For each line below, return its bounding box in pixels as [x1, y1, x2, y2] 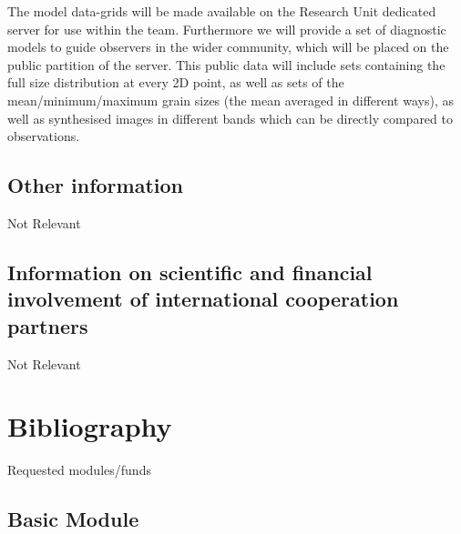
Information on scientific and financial [7, 257, 373, 286]
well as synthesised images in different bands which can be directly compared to [7, 108, 453, 127]
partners [7, 311, 88, 339]
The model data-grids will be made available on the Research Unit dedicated [7, 2, 436, 20]
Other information [7, 171, 183, 199]
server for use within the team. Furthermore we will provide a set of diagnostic [7, 19, 446, 38]
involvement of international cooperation [7, 285, 399, 313]
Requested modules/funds [7, 460, 151, 479]
